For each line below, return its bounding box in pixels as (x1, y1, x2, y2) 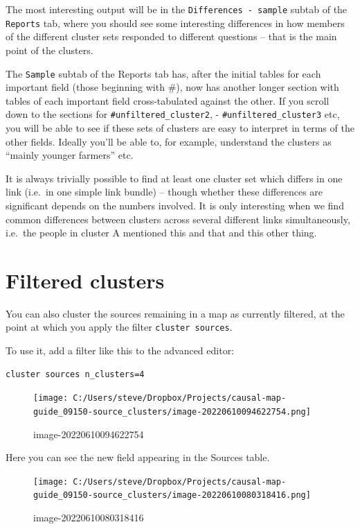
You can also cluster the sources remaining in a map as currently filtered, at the (6, 306, 345, 320)
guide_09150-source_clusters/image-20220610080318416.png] (33, 490, 311, 501)
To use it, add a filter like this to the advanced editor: (6, 343, 235, 358)
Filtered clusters (6, 266, 165, 294)
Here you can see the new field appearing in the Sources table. (6, 450, 270, 465)
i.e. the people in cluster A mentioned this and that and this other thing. (6, 225, 317, 240)
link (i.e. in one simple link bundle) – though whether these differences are (6, 184, 323, 199)
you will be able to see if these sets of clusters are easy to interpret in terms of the (6, 121, 354, 135)
